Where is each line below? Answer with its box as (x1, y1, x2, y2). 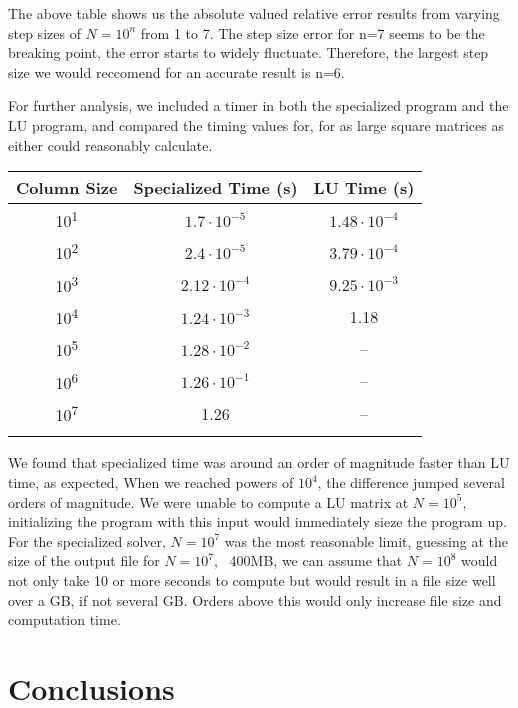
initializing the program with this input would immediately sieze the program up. (8, 511, 507, 532)
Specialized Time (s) (133, 176, 298, 200)
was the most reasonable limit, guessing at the (224, 530, 508, 551)
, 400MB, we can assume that (214, 550, 403, 571)
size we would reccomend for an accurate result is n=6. (8, 61, 345, 82)
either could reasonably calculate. (8, 134, 213, 155)
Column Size (16, 176, 118, 200)
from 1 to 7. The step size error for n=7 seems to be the (140, 22, 485, 43)
